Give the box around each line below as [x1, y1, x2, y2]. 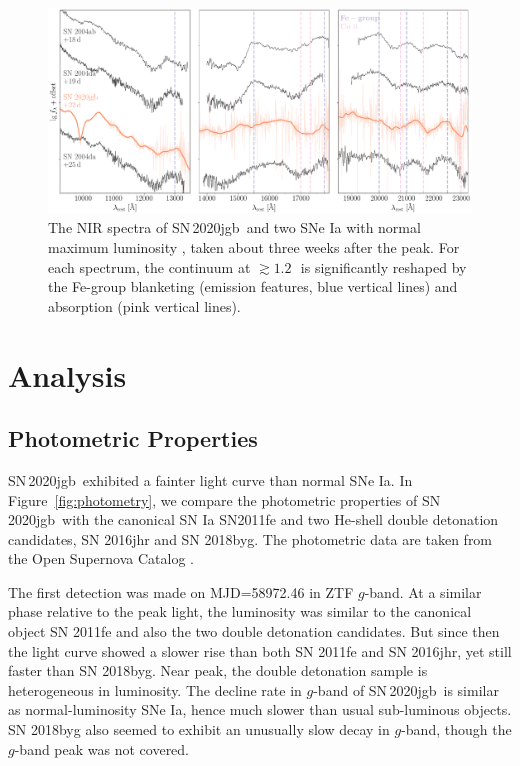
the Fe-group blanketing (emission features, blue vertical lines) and [48, 276, 458, 297]
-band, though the [401, 719, 512, 740]
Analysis [8, 354, 127, 395]
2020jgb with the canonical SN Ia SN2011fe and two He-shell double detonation [8, 509, 499, 530]
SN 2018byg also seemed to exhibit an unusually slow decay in [8, 719, 390, 740]
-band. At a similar [364, 581, 482, 602]
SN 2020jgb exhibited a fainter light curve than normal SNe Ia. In [8, 469, 413, 490]
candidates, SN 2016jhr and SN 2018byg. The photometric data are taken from [8, 528, 493, 549]
